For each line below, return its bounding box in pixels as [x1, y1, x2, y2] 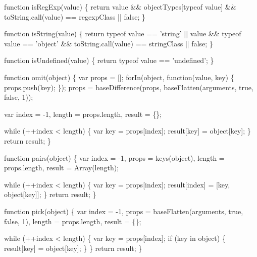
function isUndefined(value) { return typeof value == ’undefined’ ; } [4, 55, 214, 66]
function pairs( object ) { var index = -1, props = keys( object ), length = [4, 152, 225, 163]
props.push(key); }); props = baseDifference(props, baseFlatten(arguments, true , [4, 82, 253, 92]
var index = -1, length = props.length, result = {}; [4, 108, 162, 119]
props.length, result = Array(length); [4, 162, 119, 173]
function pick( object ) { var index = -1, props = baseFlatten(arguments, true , [4, 206, 243, 216]
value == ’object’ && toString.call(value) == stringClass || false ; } [4, 38, 213, 48]
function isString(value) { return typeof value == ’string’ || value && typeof [4, 28, 241, 39]
